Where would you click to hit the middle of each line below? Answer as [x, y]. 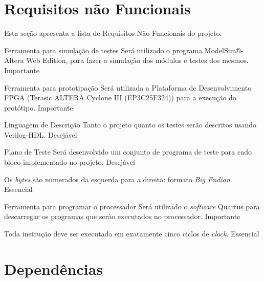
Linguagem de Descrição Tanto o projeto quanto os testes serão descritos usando [130, 125]
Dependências [54, 268]
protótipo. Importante [39, 107]
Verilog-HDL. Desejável [41, 134]
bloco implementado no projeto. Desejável [70, 162]
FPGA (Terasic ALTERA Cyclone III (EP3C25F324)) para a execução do [120, 97]
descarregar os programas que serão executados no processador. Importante [122, 216]
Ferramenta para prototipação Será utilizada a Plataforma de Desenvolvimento [128, 87]
